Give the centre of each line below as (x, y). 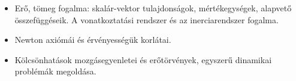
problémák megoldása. (55, 71)
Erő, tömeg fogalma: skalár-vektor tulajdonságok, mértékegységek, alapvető (153, 8)
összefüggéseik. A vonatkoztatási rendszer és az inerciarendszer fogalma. (147, 19)
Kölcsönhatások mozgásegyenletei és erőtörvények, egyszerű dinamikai (143, 59)
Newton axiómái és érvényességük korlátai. (93, 40)
